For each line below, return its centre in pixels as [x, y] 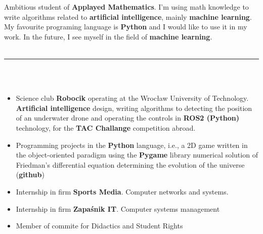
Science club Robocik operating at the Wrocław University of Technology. [132, 98]
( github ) [30, 174]
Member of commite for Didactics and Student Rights [99, 226]
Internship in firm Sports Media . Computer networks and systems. [122, 191]
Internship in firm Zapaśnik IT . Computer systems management [118, 208]
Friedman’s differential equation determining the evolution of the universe [130, 164]
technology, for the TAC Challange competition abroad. [106, 127]
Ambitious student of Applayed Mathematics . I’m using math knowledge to [126, 7]
